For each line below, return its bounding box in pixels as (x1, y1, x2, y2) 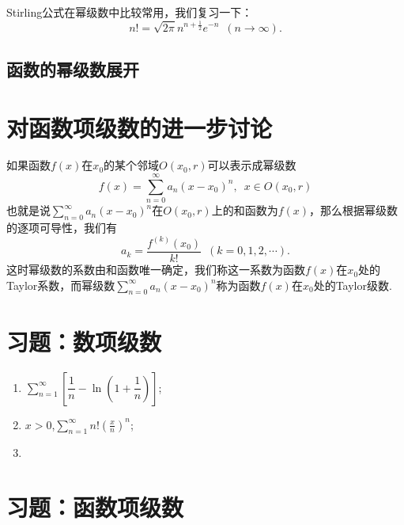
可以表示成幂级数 (207, 157, 296, 173)
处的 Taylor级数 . (313, 276, 392, 293)
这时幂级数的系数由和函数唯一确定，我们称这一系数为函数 (6, 261, 305, 278)
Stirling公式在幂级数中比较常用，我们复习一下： (6, 4, 253, 20)
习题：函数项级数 (6, 491, 184, 523)
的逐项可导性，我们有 (6, 219, 117, 235)
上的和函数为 (211, 202, 278, 219)
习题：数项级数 (6, 325, 162, 357)
